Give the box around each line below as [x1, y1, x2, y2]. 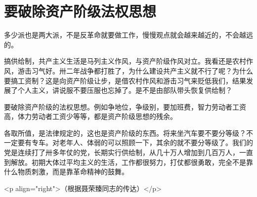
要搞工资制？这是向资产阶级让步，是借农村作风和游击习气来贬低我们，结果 [4, 75, 246, 85]
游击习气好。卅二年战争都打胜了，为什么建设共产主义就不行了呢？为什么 [17, 65, 253, 76]
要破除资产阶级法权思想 [4, 1, 157, 21]
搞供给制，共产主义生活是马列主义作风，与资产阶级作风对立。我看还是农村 [4, 56, 246, 66]
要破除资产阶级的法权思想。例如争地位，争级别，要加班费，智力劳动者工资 [4, 101, 246, 112]
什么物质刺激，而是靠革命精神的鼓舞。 [4, 166, 128, 177]
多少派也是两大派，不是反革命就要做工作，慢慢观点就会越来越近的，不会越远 [4, 30, 253, 40]
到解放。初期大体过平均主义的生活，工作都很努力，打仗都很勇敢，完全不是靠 [4, 157, 253, 167]
